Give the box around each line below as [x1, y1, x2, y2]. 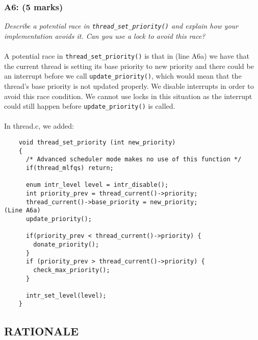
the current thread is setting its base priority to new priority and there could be [4, 60, 254, 71]
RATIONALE [4, 323, 79, 338]
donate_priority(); [33, 240, 99, 248]
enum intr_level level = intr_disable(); [25, 181, 169, 189]
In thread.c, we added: [4, 120, 74, 131]
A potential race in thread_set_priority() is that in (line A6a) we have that [4, 51, 250, 61]
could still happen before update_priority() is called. [4, 101, 175, 111]
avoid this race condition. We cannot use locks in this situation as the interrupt [4, 90, 252, 101]
